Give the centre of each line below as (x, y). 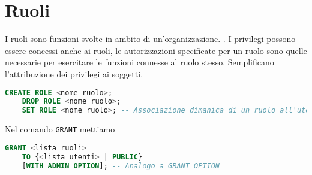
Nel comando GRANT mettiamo (60, 129)
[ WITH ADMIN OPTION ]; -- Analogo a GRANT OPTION (121, 166)
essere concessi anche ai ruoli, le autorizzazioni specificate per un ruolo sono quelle (156, 50)
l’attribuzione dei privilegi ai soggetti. (74, 73)
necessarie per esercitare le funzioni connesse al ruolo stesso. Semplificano (139, 62)
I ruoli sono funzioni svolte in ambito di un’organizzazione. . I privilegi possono (150, 39)
